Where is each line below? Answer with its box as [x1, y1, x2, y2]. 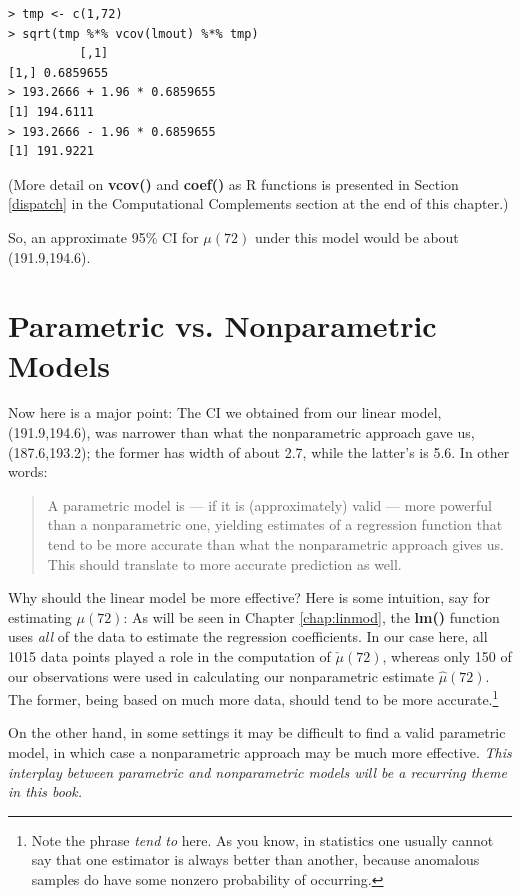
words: [8, 461, 48, 482]
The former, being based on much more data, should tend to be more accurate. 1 [8, 686, 499, 709]
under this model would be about [254, 226, 459, 247]
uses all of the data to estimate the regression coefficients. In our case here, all [8, 626, 488, 647]
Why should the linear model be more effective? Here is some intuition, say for [8, 587, 490, 608]
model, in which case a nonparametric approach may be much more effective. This [8, 742, 512, 762]
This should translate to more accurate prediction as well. [47, 553, 402, 574]
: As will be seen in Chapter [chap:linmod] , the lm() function [123, 606, 500, 627]
